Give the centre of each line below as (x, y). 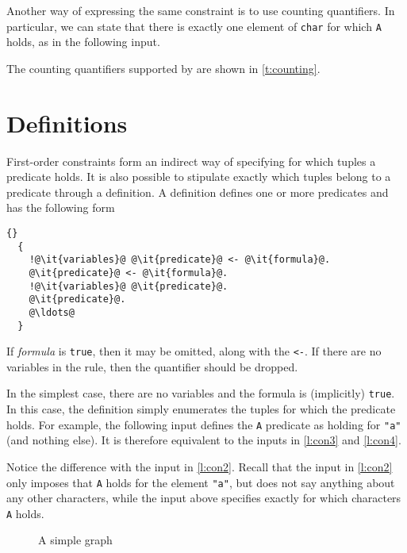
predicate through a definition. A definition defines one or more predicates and (198, 192)
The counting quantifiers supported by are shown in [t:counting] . (163, 68)
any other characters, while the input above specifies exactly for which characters (204, 498)
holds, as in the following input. (83, 42)
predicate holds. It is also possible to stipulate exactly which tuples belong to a (199, 177)
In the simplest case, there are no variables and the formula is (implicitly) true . (201, 393)
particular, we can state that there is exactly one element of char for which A (194, 26)
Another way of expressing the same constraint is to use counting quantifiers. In (201, 10)
